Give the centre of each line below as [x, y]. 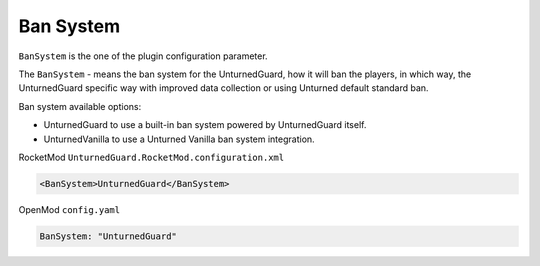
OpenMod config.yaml [69, 209]
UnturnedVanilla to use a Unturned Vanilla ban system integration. [179, 139]
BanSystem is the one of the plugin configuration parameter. [143, 56]
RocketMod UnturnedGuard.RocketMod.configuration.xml [151, 157]
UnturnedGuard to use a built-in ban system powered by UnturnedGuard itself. [205, 125]
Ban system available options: [80, 106]
